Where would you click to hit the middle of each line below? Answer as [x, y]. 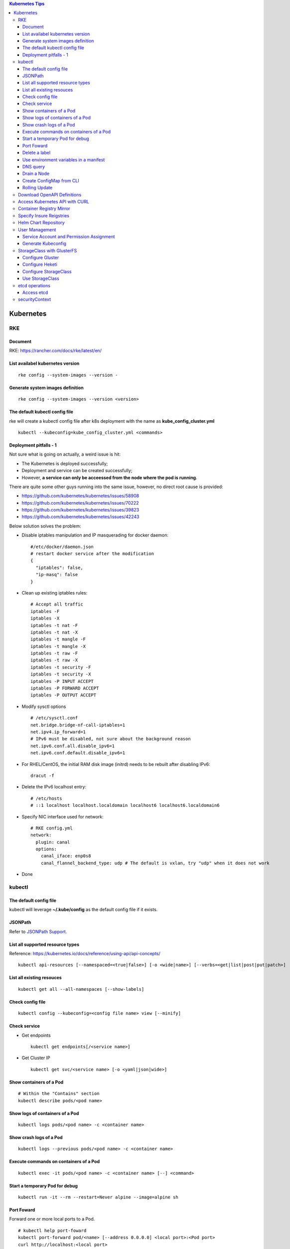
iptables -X [45, 619]
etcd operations [34, 285]
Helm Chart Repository [41, 223]
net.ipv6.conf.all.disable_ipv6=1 [72, 746]
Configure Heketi [40, 264]
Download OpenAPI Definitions [50, 194]
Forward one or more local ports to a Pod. [52, 1219]
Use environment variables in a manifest [64, 159]
